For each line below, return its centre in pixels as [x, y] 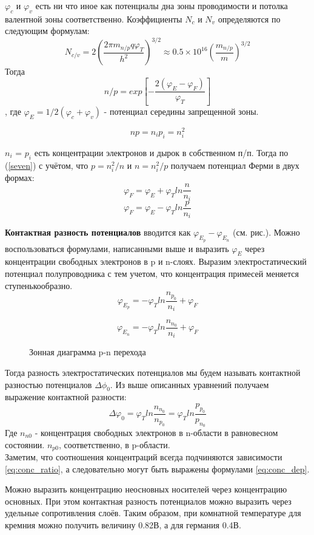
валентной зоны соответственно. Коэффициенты [94, 19]
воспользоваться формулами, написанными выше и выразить [117, 248]
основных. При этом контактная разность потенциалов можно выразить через [148, 501]
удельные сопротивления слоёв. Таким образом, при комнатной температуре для [153, 513]
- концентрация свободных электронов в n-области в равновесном [156, 432]
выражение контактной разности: [66, 397]
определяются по [249, 19]
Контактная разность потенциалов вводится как [98, 232]
